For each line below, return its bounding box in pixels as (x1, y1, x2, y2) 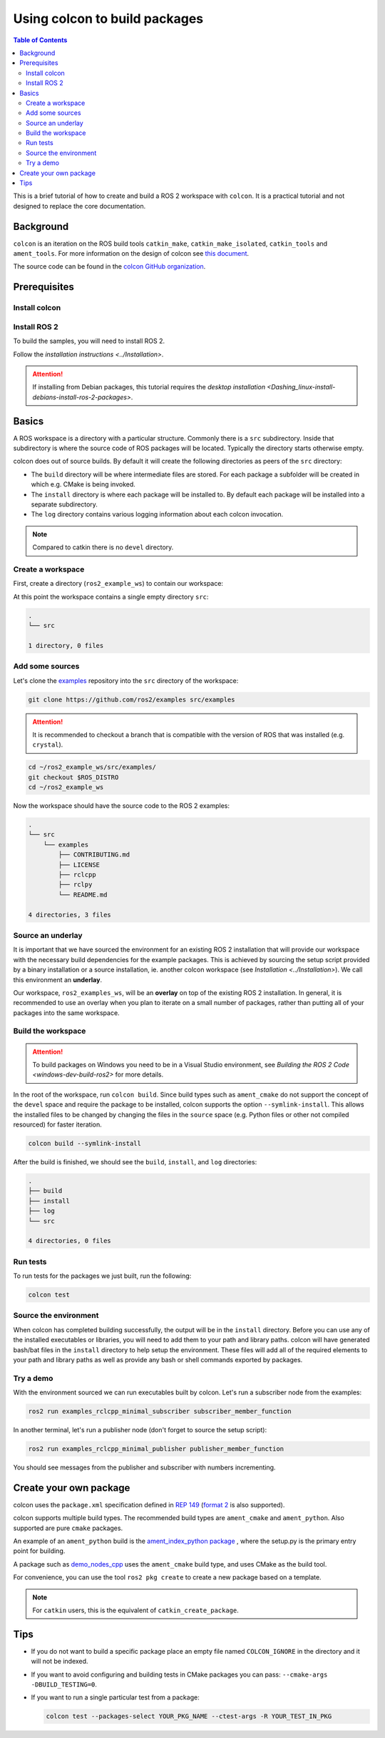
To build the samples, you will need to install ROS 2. (13, 336, 165, 346)
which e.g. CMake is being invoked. (31, 480, 135, 489)
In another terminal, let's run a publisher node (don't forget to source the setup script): (13, 1426, 267, 1434)
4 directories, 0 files (28, 1237, 112, 1245)
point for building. (13, 1547, 66, 1555)
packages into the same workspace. (13, 1008, 120, 1017)
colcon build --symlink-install (28, 1139, 142, 1147)
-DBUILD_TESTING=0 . (31, 1680, 98, 1689)
